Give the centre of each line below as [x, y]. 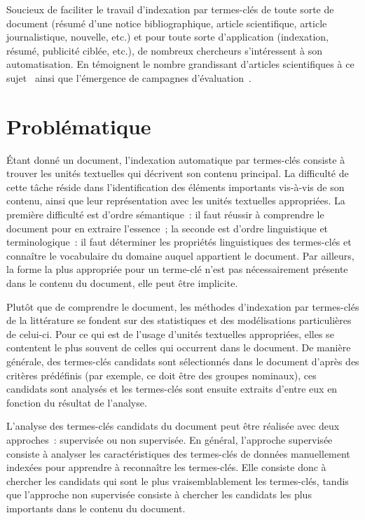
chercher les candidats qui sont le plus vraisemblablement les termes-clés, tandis [178, 480]
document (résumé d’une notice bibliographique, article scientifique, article [167, 23]
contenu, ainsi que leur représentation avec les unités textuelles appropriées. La [176, 201]
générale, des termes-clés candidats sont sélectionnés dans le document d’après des [183, 361]
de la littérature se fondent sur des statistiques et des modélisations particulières [179, 320]
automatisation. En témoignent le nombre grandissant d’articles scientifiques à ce [180, 64]
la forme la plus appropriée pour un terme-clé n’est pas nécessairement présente [177, 269]
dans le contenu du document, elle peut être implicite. [122, 283]
